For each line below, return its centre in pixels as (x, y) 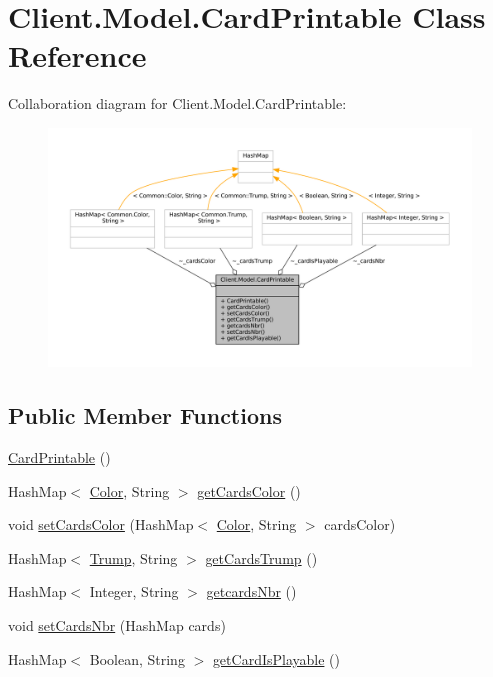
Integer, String (134, 591)
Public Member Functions (145, 415)
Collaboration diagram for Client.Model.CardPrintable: (177, 103)
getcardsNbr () (251, 591)
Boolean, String (137, 658)
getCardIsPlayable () (276, 658)
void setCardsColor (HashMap (101, 524)
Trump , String (133, 557)
